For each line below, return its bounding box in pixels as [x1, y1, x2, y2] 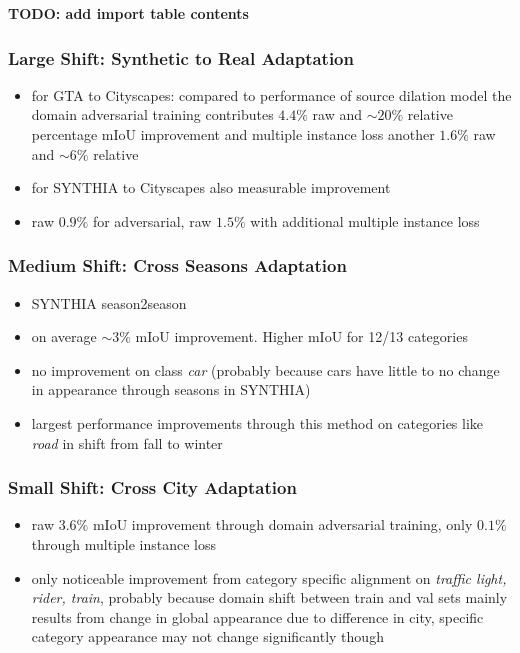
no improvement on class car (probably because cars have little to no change [31, 359, 500, 380]
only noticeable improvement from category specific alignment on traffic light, [31, 567, 507, 588]
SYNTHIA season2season [31, 292, 187, 313]
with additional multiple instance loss [250, 210, 480, 231]
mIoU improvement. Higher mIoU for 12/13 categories [135, 326, 468, 347]
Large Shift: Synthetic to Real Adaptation [8, 45, 354, 70]
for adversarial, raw [92, 210, 212, 231]
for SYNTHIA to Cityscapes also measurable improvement [31, 177, 391, 198]
